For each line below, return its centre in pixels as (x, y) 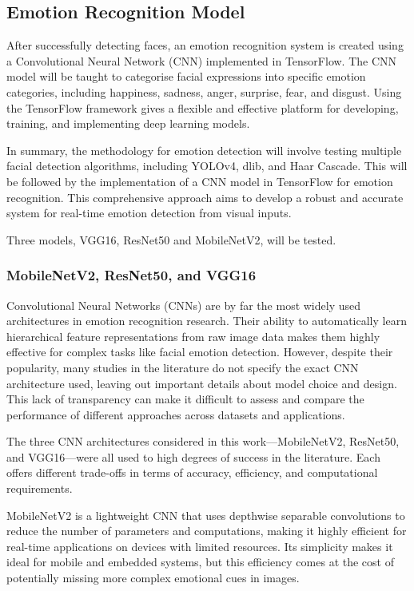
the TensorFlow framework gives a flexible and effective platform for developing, (203, 107)
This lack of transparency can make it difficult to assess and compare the (185, 399)
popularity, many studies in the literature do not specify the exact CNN (183, 367)
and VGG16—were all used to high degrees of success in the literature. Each (193, 456)
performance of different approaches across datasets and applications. (176, 414)
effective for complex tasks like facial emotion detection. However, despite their (200, 352)
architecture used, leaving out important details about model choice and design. (202, 383)
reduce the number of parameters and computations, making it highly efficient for (207, 531)
